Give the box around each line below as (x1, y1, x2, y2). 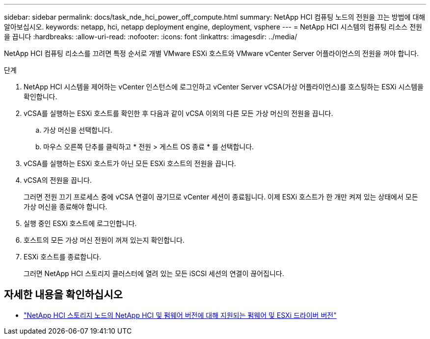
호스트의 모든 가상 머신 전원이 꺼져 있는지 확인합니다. (24, 236, 185, 244)
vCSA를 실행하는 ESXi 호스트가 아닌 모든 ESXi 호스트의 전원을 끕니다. (24, 159, 236, 168)
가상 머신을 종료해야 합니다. (24, 202, 107, 211)
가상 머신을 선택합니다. (43, 126, 112, 134)
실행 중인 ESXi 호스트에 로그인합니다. (24, 219, 137, 227)
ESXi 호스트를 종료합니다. (24, 253, 102, 261)
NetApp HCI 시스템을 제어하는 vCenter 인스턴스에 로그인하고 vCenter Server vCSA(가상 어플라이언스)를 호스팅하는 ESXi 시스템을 (24, 83, 424, 91)
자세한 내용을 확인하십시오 (4, 288, 123, 301)
